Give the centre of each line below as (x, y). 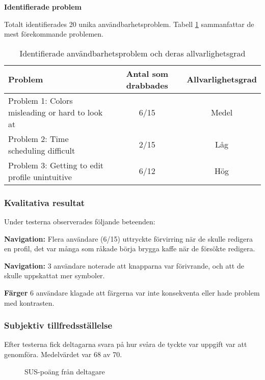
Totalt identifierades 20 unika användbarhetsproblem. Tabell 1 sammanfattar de (129, 24)
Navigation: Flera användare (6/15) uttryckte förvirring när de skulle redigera (129, 238)
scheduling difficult (42, 150)
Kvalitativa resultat (45, 202)
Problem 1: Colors (41, 100)
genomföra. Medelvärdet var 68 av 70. (63, 354)
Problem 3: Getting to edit (56, 165)
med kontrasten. (29, 302)
